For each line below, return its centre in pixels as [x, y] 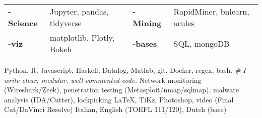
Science [23, 23]
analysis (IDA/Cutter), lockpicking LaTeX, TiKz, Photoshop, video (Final [119, 99]
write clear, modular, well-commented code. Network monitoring [103, 80]
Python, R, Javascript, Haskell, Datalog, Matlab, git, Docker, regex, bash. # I [125, 70]
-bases [145, 43]
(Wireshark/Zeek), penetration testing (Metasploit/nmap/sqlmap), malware [121, 90]
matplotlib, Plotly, [82, 37]
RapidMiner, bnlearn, [211, 11]
